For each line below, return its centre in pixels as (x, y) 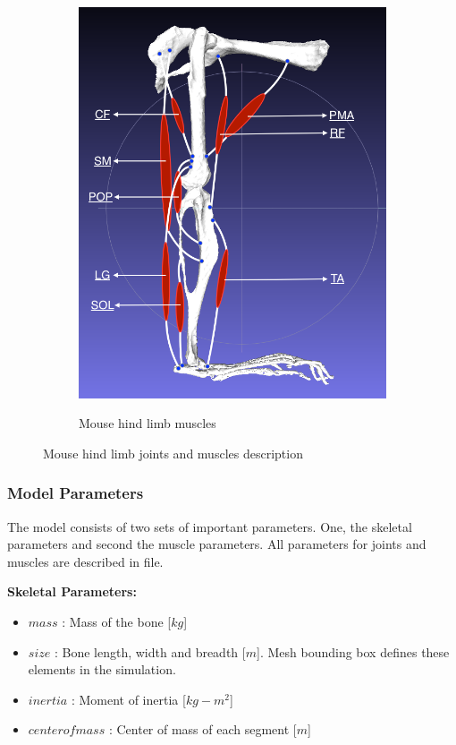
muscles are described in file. (85, 561)
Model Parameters (76, 493)
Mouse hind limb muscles (148, 423)
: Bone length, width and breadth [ (150, 651)
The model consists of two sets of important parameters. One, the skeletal (210, 526)
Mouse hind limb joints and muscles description (173, 453)
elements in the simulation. (102, 669)
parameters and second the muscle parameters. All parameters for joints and (217, 544)
